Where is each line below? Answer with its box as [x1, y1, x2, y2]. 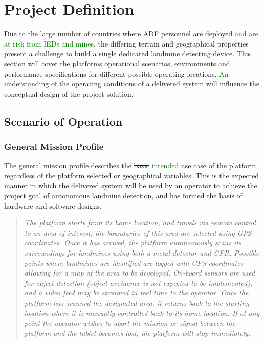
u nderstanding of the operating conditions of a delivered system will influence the [4, 78, 260, 89]
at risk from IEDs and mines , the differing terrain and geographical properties [4, 38, 249, 49]
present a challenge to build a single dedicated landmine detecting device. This [4, 48, 251, 59]
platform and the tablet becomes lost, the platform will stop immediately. [24, 327, 251, 338]
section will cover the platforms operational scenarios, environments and [4, 58, 230, 69]
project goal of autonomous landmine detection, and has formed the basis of [4, 190, 243, 201]
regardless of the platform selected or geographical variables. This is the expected [4, 170, 259, 180]
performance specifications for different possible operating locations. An [4, 68, 229, 79]
